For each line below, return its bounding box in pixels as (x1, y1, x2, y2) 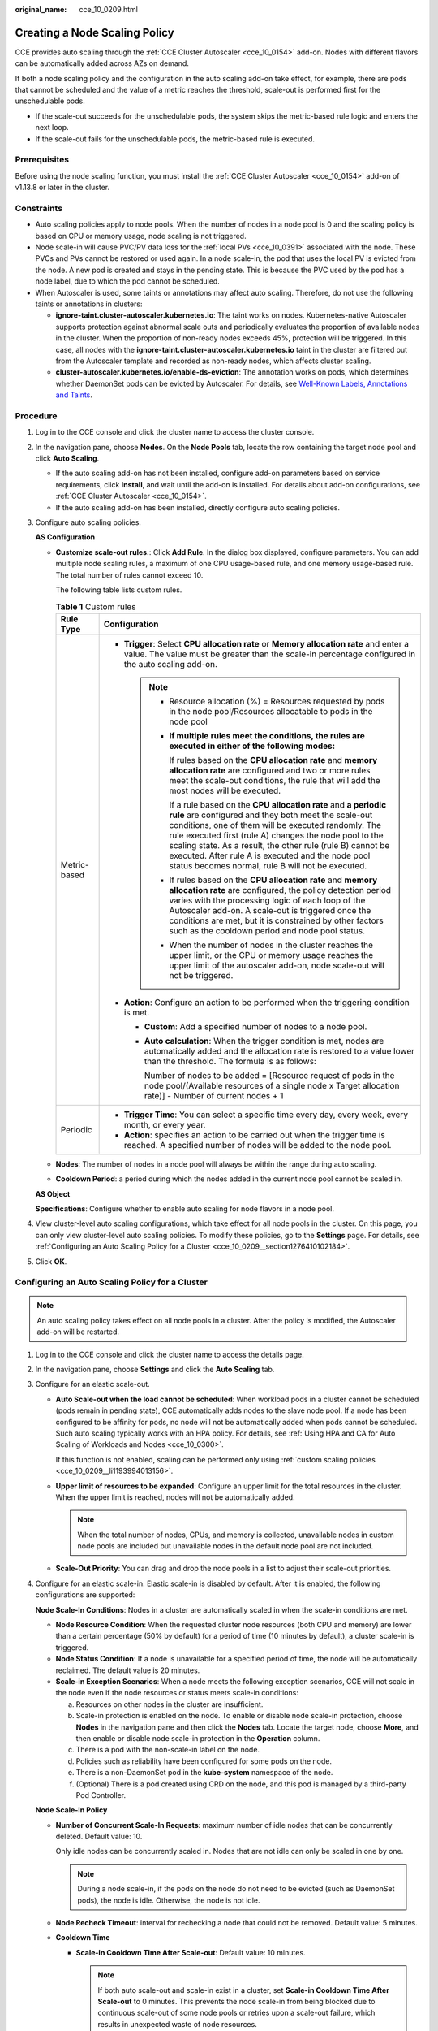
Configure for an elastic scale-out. (35, 1379, 150, 1389)
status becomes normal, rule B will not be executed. (169, 860, 367, 871)
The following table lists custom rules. (55, 585, 182, 595)
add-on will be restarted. (36, 1327, 120, 1336)
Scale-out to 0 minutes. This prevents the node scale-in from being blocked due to (97, 1996, 376, 2006)
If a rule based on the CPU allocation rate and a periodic (169, 799, 387, 810)
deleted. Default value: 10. (55, 1832, 143, 1842)
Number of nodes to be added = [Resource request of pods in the (144, 1069, 395, 1080)
